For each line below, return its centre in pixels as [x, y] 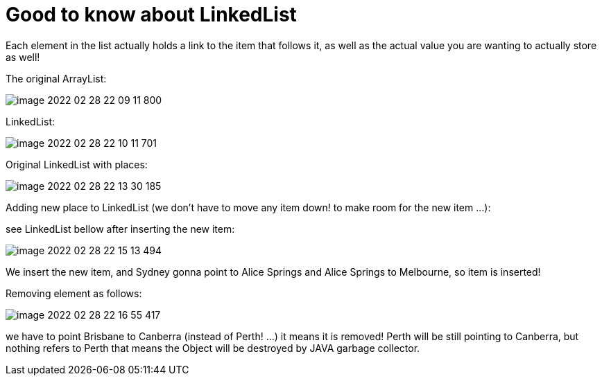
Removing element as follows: [74, 293]
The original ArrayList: [56, 78]
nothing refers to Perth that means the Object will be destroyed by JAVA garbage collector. [213, 348]
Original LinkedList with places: [77, 164]
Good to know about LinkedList [151, 15]
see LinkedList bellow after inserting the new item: [120, 229]
